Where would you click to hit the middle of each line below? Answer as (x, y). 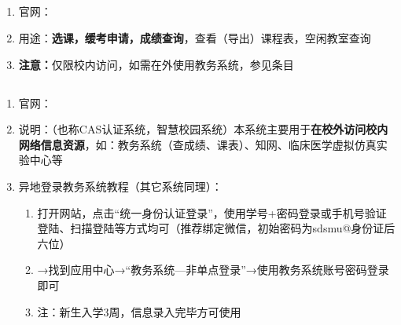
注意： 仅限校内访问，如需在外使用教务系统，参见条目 (156, 64)
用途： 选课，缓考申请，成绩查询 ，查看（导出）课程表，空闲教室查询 (195, 37)
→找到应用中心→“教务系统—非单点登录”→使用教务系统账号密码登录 (213, 270)
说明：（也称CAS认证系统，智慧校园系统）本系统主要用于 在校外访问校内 (203, 129)
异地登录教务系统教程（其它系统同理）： (120, 186)
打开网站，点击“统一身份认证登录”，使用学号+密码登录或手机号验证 (212, 212)
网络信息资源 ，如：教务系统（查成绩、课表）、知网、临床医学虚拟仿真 (197, 144)
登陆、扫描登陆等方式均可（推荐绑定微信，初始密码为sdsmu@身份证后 (216, 228)
